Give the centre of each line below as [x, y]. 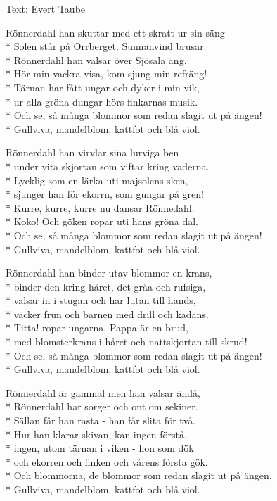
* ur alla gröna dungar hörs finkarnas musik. [102, 101]
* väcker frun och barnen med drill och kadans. [107, 313]
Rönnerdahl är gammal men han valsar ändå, [103, 392]
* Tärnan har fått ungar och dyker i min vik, [103, 87]
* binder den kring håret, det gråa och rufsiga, [106, 286]
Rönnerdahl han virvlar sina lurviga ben [92, 152]
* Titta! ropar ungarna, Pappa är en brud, [97, 328]
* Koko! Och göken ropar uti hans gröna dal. [102, 221]
